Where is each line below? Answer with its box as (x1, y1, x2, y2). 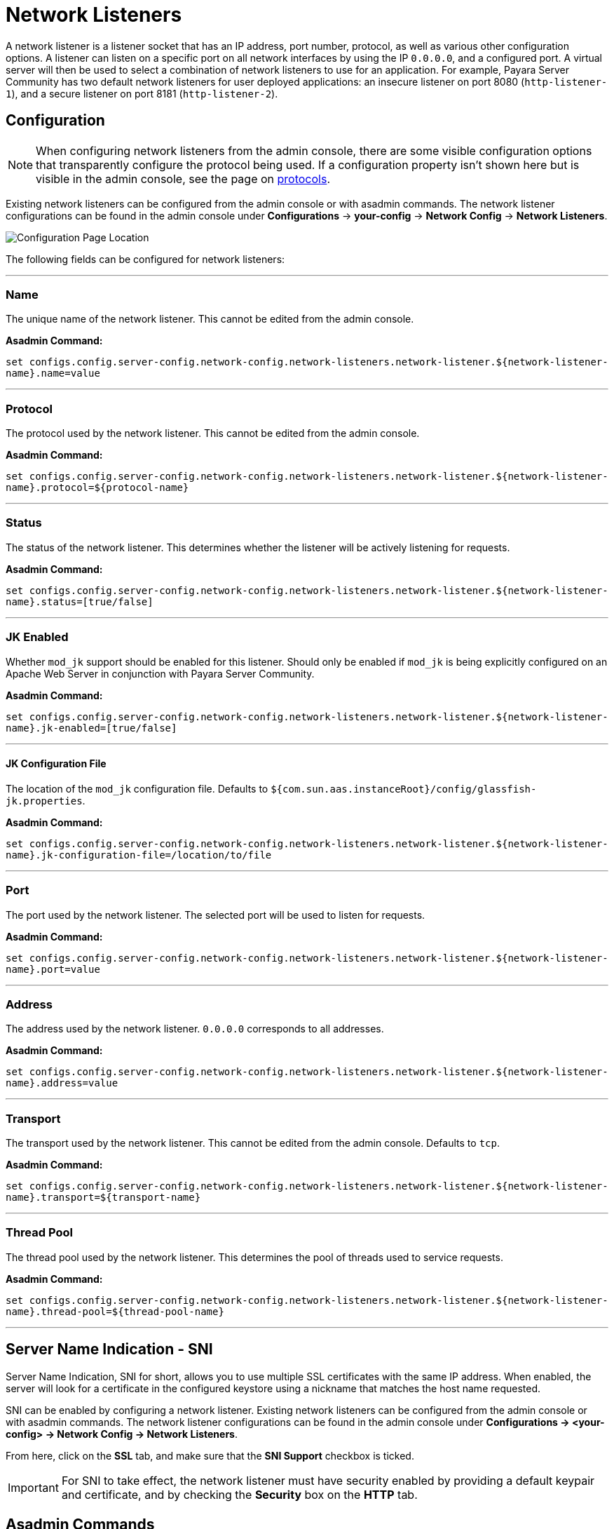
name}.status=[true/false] (6, 595, 153, 607)
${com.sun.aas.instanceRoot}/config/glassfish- (271, 783, 537, 795)
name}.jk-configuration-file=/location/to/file (6, 849, 272, 861)
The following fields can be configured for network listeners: (6, 252, 285, 265)
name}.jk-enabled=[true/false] (6, 722, 177, 734)
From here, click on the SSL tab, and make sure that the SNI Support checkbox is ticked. (6, 1449, 414, 1462)
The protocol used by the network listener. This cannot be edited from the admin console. (6, 427, 420, 440)
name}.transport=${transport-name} (6, 1192, 201, 1204)
